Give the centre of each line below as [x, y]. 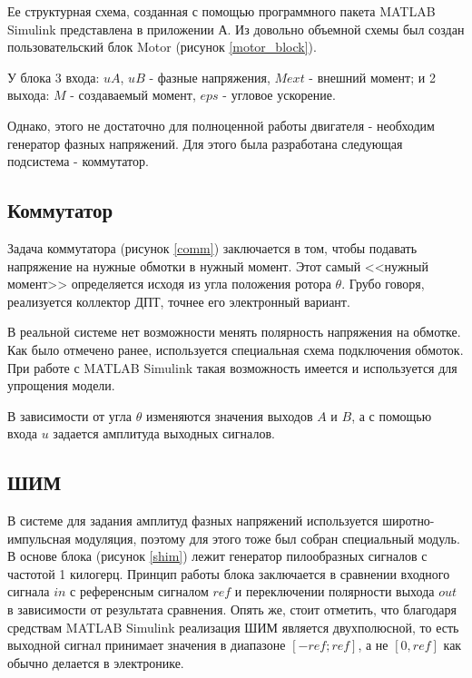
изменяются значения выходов [229, 415]
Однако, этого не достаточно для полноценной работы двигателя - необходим [221, 125]
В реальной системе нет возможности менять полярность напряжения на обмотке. [234, 332]
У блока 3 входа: [54, 77]
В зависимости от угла [70, 415]
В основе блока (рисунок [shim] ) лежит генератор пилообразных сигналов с [217, 556]
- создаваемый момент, [133, 95]
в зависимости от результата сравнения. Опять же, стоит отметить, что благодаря [232, 609]
